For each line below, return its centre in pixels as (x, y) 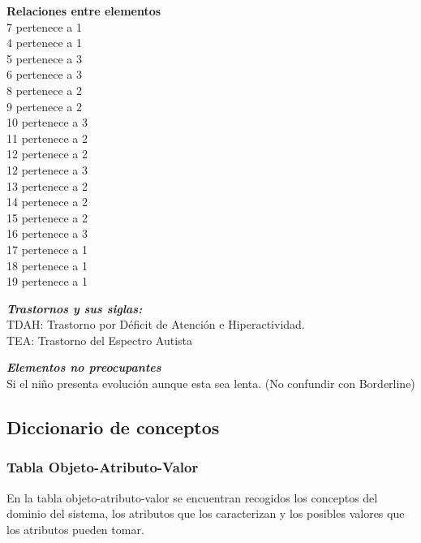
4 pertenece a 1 (44, 43)
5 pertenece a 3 (44, 58)
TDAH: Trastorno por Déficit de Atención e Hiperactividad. (156, 324)
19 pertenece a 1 (47, 281)
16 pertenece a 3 (47, 233)
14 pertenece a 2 (47, 202)
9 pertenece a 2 (44, 106)
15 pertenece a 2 (47, 217)
